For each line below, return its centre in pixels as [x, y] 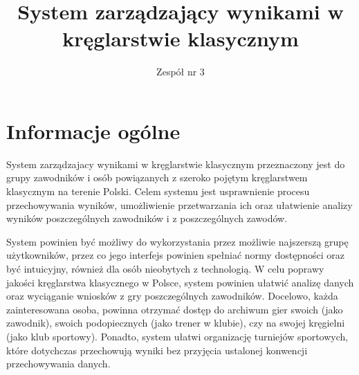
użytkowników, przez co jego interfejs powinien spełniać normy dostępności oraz [175, 255]
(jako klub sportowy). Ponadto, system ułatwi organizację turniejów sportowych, [177, 336]
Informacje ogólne [93, 130]
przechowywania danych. [58, 364]
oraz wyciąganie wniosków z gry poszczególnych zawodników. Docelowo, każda [172, 296]
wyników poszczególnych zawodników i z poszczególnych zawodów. [147, 218]
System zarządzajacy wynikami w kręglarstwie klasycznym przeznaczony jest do [176, 164]
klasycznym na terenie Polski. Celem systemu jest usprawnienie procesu [158, 191]
